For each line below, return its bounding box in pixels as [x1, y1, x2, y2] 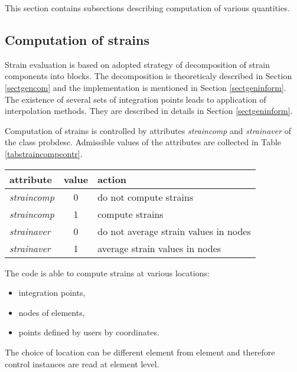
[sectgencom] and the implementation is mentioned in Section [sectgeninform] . [5, 81, 286, 93]
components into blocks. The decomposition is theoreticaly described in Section [5, 70, 292, 82]
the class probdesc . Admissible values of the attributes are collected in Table [5, 136, 282, 148]
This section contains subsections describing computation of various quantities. [5, 2, 290, 14]
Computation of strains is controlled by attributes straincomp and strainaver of [5, 124, 292, 136]
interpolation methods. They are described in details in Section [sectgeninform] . [5, 105, 293, 117]
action [97, 172, 127, 186]
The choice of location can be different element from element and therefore [5, 345, 275, 358]
